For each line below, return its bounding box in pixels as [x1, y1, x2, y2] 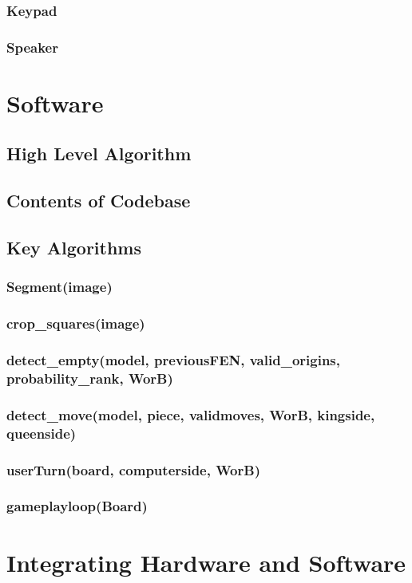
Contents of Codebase [6, 188, 191, 213]
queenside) [6, 423, 77, 443]
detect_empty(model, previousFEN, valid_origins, [6, 350, 340, 370]
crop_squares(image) [6, 313, 145, 333]
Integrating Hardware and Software [6, 546, 406, 578]
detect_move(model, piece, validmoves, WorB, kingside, [6, 404, 375, 424]
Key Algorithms [6, 235, 141, 260]
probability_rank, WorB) [6, 368, 173, 388]
